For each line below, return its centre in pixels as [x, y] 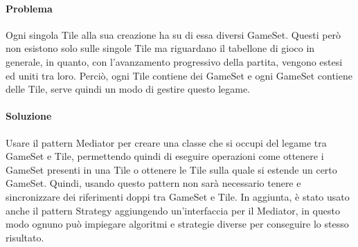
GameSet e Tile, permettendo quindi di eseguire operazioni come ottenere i [165, 156]
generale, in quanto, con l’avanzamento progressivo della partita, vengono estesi [174, 61]
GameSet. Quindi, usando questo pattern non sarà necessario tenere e [153, 183]
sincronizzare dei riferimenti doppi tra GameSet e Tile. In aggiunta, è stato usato [178, 196]
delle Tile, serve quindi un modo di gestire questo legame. [128, 89]
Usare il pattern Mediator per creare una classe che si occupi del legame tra [166, 142]
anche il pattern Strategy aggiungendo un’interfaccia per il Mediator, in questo [173, 210]
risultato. [25, 237]
